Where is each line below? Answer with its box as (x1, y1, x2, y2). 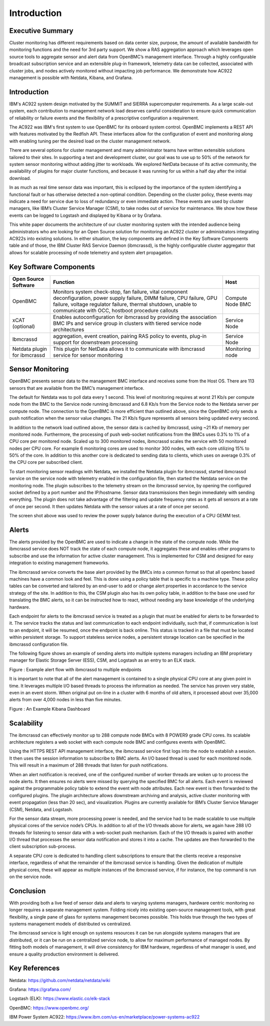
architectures (53, 326, 84, 333)
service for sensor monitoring (53, 351, 123, 358)
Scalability (9, 719, 43, 727)
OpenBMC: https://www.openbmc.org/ (9, 1005, 89, 1011)
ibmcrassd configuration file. (9, 641, 68, 647)
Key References (9, 964, 60, 973)
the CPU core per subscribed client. (9, 459, 83, 465)
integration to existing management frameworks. (9, 560, 109, 566)
